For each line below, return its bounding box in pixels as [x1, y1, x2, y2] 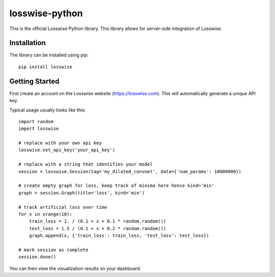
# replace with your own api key [18, 140, 102, 146]
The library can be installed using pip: [9, 52, 89, 58]
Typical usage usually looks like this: [9, 107, 86, 113]
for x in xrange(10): [18, 211, 72, 217]
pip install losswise [18, 64, 72, 70]
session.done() [18, 254, 57, 260]
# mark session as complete [18, 247, 89, 253]
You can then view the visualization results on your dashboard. [9, 265, 141, 271]
